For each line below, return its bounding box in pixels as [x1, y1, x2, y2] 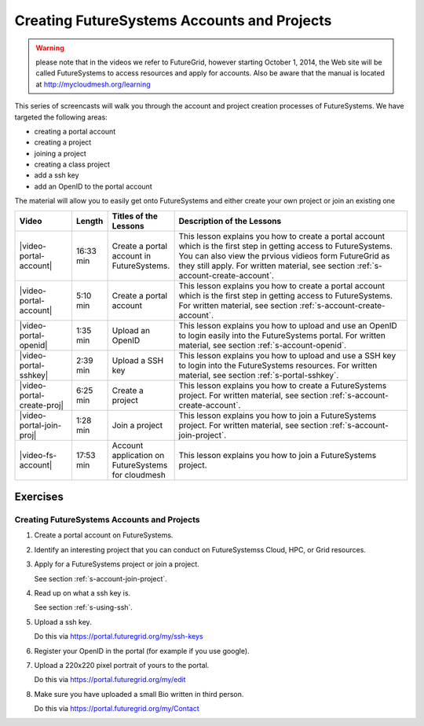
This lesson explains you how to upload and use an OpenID [178, 320, 398, 331]
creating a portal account [34, 126, 116, 136]
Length [75, 215, 104, 226]
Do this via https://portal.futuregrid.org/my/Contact [34, 704, 199, 713]
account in [111, 250, 152, 261]
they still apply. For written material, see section [178, 260, 355, 271]
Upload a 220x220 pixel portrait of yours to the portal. [34, 660, 210, 669]
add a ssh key [34, 170, 79, 180]
